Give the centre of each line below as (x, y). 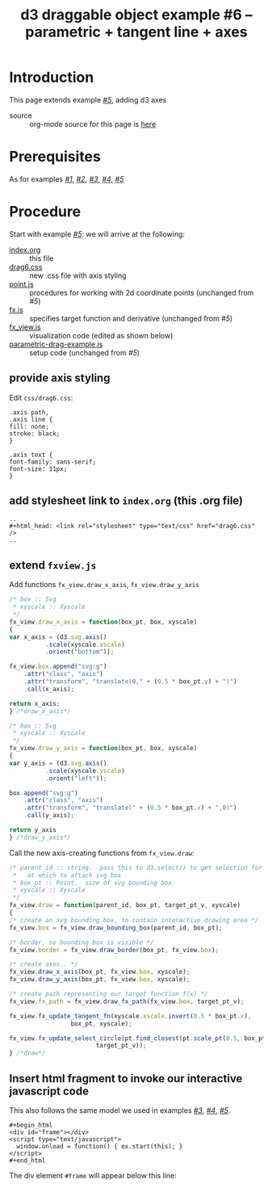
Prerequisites (55, 157)
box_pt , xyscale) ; (101, 1023)
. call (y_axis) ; (49, 816)
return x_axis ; (35, 703)
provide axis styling (60, 378)
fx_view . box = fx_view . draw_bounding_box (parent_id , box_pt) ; (116, 928)
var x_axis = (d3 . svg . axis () (58, 637)
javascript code (49, 1091)
